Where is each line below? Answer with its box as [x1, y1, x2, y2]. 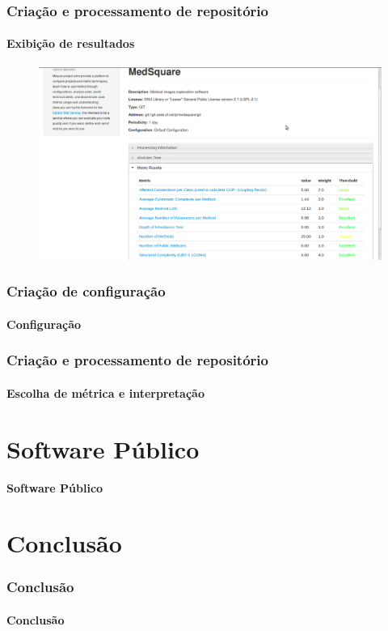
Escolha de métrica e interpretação [6, 384, 205, 401]
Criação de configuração [6, 281, 166, 301]
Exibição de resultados [6, 35, 135, 52]
